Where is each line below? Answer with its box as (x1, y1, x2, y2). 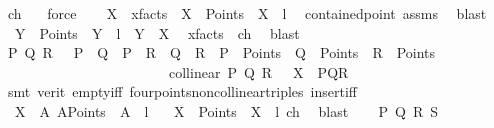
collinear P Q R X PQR (168, 61, 349, 82)
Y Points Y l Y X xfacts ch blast (14, 22, 300, 43)
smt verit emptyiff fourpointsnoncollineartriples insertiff (7, 81, 357, 102)
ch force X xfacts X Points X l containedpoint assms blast (7, 3, 487, 23)
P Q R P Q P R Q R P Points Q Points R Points (7, 42, 436, 63)
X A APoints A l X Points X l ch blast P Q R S (14, 100, 438, 121)
